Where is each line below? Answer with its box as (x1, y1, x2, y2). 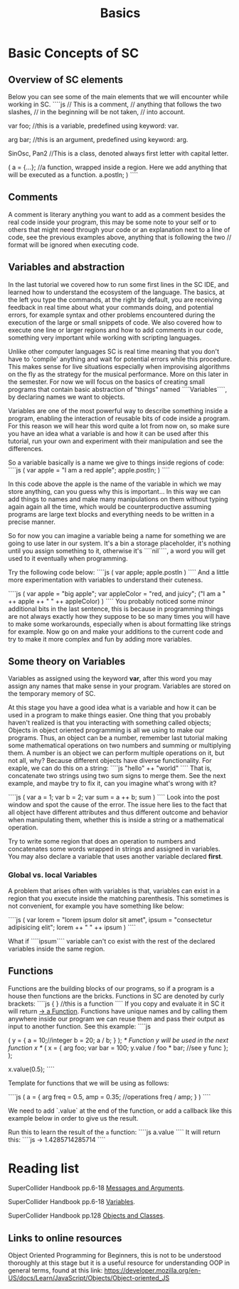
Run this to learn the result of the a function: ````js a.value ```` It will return (8, 1128, 221, 1136)
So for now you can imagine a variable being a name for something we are (8, 531, 226, 540)
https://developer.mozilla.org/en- (104, 1266, 201, 1275)
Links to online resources (8, 1232, 122, 1244)
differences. (8, 444, 43, 453)
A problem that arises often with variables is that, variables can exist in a (8, 886, 221, 895)
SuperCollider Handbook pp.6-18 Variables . (8, 1198, 136, 1206)
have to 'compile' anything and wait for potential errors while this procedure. (8, 355, 232, 363)
